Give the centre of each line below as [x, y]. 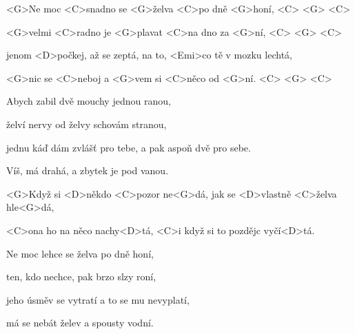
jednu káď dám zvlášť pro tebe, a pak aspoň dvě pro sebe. [129, 147]
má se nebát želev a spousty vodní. [80, 323]
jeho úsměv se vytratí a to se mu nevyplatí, [98, 299]
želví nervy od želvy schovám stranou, [87, 124]
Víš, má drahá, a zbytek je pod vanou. [88, 170]
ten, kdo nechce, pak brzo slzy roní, [81, 276]
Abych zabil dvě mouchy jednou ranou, [89, 101]
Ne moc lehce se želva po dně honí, [80, 253]
